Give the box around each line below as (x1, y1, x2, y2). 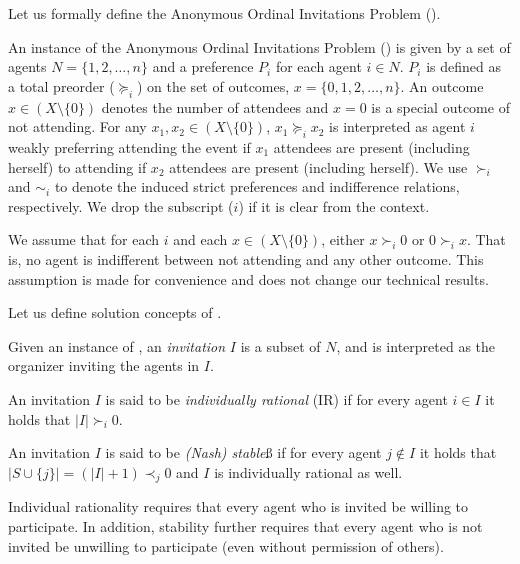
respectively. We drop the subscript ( (8, 195, 234, 216)
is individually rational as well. (214, 461, 403, 482)
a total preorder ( (8, 75, 115, 96)
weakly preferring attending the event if (8, 136, 251, 157)
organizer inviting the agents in (8, 355, 200, 376)
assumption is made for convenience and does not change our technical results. (8, 268, 489, 289)
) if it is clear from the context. (238, 195, 430, 216)
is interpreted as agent (329, 116, 466, 137)
